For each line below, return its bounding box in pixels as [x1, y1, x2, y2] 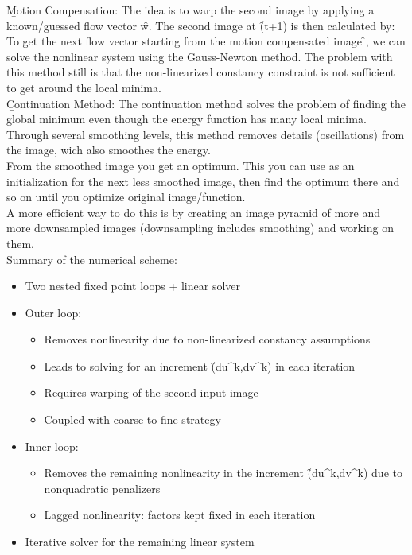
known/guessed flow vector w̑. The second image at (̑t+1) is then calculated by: [6, 17, 395, 33]
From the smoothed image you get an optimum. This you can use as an [6, 157, 355, 173]
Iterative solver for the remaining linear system [25, 534, 255, 550]
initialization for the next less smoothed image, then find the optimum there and [6, 173, 400, 189]
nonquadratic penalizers [44, 479, 161, 496]
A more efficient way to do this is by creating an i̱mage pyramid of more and [6, 204, 381, 220]
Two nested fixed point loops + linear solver [25, 277, 240, 294]
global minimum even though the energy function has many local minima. [6, 111, 367, 127]
